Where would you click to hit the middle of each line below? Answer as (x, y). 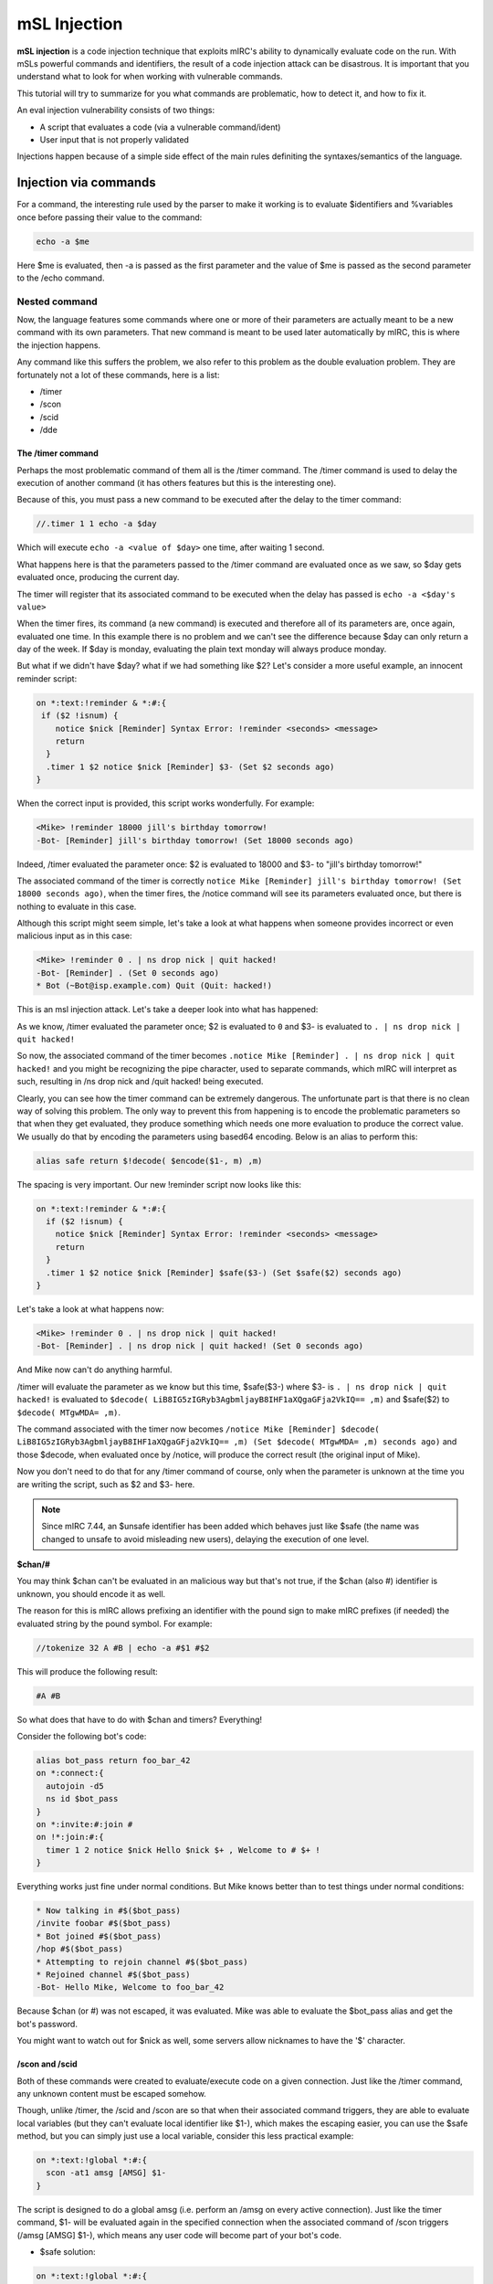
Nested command (57, 301)
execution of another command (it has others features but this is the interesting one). (177, 482)
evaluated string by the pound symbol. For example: (115, 1623)
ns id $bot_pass (82, 1799)
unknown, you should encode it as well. (91, 1593)
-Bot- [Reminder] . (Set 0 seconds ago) (127, 973)
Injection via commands (87, 183)
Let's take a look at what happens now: (90, 1309)
